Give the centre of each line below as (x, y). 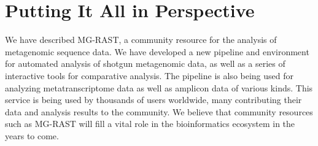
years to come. (32, 135)
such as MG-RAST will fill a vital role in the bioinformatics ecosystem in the (150, 124)
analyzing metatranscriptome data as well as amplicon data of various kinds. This (159, 87)
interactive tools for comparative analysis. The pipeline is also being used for (149, 75)
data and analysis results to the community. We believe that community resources (159, 111)
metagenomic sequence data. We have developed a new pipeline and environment (157, 51)
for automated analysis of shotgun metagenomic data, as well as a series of (145, 63)
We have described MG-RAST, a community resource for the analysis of (141, 40)
